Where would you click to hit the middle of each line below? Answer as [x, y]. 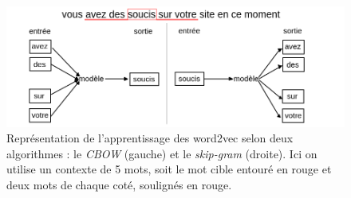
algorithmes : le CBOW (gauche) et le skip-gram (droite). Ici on [162, 153]
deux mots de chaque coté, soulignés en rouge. [119, 184]
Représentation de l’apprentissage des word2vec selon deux [150, 138]
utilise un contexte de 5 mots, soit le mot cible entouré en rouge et [169, 169]
